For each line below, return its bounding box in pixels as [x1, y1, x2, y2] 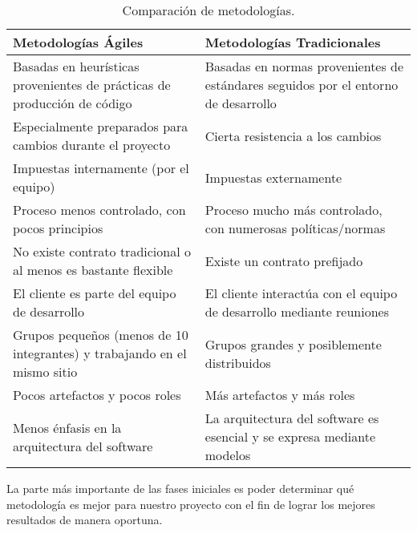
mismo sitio [13, 362, 78, 381]
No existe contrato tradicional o [13, 242, 191, 260]
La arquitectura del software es [204, 409, 379, 427]
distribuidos [204, 353, 271, 372]
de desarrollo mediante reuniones [204, 302, 389, 321]
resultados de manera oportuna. [6, 511, 163, 528]
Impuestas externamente [204, 168, 342, 187]
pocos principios [13, 219, 103, 237]
